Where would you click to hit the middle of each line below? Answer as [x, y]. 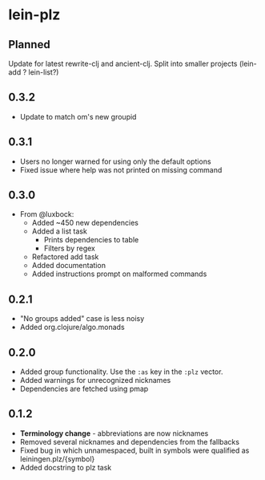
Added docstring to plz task [66, 467]
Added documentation [69, 266]
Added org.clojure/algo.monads [72, 327]
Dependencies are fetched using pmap [84, 389]
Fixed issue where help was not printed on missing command [121, 169]
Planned [29, 45]
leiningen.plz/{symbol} [57, 458]
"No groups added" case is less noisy [82, 319]
